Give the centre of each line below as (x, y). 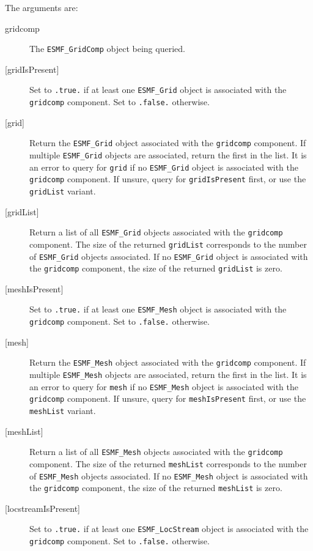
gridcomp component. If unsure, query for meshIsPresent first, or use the (168, 398)
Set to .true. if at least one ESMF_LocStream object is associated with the (169, 529)
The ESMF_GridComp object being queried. (107, 49)
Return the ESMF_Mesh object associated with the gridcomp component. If (168, 362)
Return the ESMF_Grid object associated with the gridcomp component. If (168, 143)
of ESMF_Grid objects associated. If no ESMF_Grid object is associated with (169, 256)
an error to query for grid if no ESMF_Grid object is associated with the (164, 167)
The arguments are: (42, 7)
